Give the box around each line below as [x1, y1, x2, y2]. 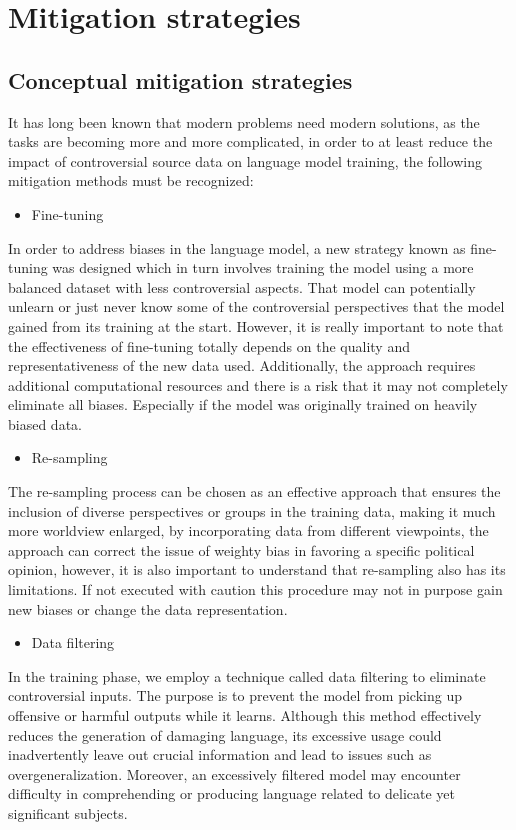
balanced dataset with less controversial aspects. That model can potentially [8, 276, 476, 297]
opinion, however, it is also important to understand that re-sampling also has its [8, 559, 506, 580]
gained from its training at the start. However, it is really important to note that [8, 315, 504, 336]
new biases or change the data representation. [8, 598, 288, 619]
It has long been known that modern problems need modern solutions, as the [8, 111, 480, 132]
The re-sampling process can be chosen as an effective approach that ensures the [8, 481, 501, 502]
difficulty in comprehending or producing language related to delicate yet [8, 783, 456, 804]
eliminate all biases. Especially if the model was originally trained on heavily [8, 394, 478, 415]
